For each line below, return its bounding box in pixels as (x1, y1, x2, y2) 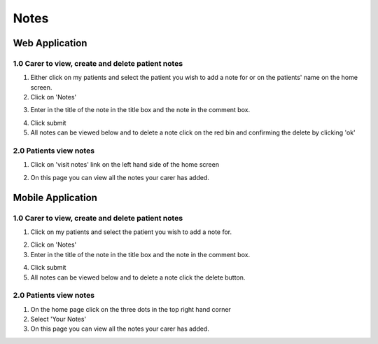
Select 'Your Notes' (30, 315, 87, 324)
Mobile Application (13, 191, 98, 203)
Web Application (13, 37, 87, 49)
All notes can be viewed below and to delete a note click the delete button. (30, 273, 246, 282)
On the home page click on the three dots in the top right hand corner (30, 305, 231, 313)
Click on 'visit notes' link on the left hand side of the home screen (30, 160, 220, 169)
